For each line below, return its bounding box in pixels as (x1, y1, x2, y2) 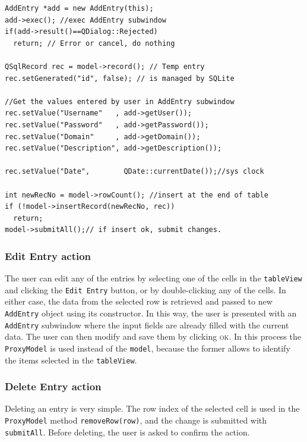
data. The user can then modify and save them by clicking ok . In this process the (5, 330, 301, 343)
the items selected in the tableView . (5, 353, 137, 366)
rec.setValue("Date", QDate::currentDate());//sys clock (5, 167, 264, 176)
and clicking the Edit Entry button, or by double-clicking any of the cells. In (5, 283, 286, 296)
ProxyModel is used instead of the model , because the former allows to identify (5, 341, 290, 354)
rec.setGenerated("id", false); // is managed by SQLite (5, 74, 235, 83)
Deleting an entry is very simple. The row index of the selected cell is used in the (5, 402, 300, 415)
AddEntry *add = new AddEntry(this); (5, 4, 154, 12)
